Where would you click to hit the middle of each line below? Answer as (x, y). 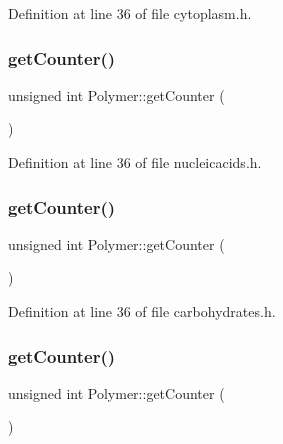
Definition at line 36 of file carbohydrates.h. (142, 311)
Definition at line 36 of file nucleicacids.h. (135, 162)
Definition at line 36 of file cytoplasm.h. (130, 13)
